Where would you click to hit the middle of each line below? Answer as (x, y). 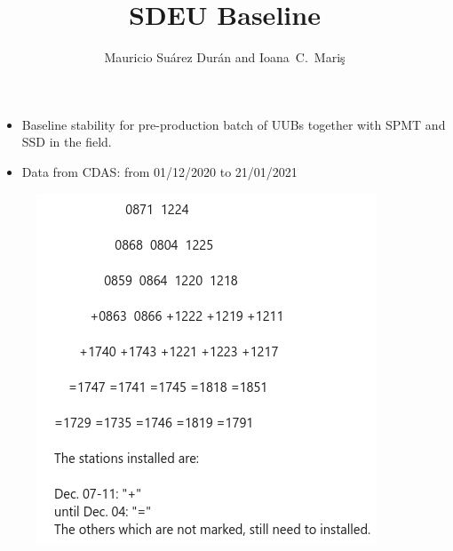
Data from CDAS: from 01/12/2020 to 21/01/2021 (159, 171)
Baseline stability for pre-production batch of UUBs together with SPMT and (234, 124)
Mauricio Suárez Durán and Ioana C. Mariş (225, 57)
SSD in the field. (67, 142)
